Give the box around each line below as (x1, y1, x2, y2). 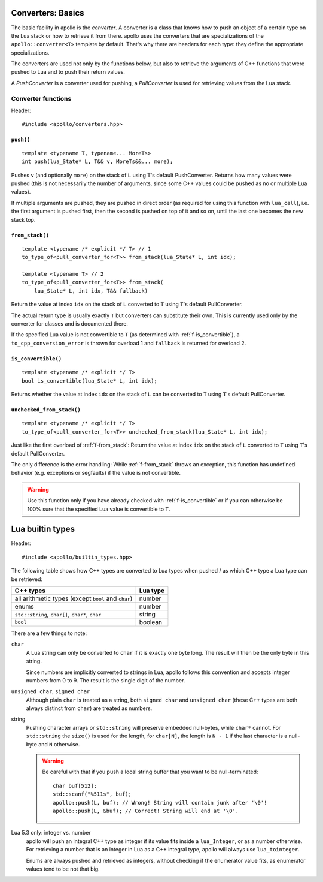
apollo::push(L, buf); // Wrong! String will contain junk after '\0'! (53, 799, 267, 806)
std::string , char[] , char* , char (14, 610, 102, 618)
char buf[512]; (53, 782, 97, 789)
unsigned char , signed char (11, 688, 90, 695)
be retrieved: (11, 576, 43, 583)
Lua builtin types (11, 524, 75, 534)
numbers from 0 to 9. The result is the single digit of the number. (26, 676, 185, 684)
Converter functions (11, 94, 72, 103)
